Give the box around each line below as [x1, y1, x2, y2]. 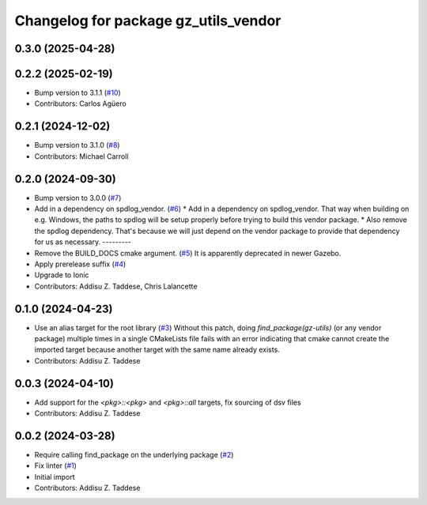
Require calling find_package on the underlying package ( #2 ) [34, 450, 234, 460]
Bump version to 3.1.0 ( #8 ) [34, 141, 120, 150]
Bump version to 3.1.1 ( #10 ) [34, 88, 122, 98]
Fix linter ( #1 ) [34, 461, 77, 470]
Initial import [34, 472, 75, 481]
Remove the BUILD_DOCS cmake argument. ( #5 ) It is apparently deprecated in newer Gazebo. [34, 248, 342, 258]
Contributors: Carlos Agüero [34, 99, 127, 108]
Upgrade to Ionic [34, 270, 89, 280]
